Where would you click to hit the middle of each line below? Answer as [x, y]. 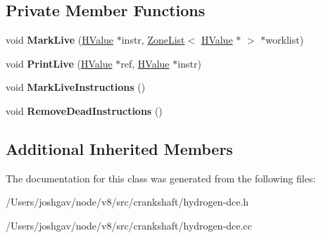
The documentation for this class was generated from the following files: [161, 178]
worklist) [285, 40]
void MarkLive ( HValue [60, 40]
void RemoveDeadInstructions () [84, 110]
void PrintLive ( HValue [59, 63]
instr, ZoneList [153, 40]
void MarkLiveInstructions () [76, 87]
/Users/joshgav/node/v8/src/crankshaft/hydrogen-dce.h [127, 202]
